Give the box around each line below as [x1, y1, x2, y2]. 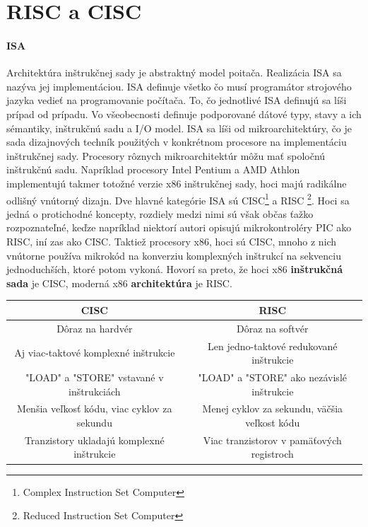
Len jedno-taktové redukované [208, 338, 338, 353]
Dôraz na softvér [237, 320, 309, 335]
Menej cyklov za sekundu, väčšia [202, 401, 343, 416]
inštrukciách [68, 383, 121, 398]
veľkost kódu [245, 415, 300, 429]
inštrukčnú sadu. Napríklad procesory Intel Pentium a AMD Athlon [6, 162, 300, 177]
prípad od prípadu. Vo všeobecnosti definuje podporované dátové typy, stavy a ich [6, 106, 362, 121]
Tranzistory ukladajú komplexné [24, 432, 165, 447]
